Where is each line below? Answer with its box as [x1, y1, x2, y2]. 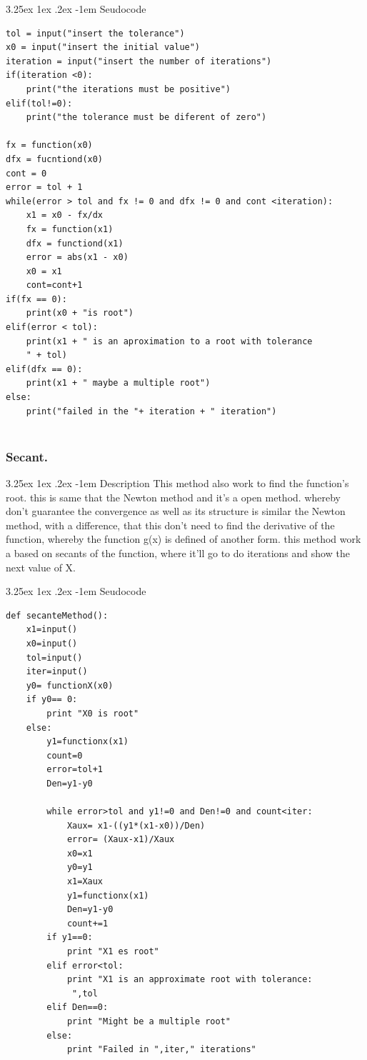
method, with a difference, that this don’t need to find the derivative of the [6, 517, 335, 532]
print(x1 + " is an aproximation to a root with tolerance [26, 336, 313, 346]
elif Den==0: [46, 1002, 109, 1013]
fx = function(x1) [26, 224, 114, 234]
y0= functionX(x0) [26, 680, 114, 691]
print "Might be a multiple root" [66, 1016, 231, 1026]
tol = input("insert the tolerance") [6, 28, 185, 39]
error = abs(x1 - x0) [26, 252, 129, 263]
